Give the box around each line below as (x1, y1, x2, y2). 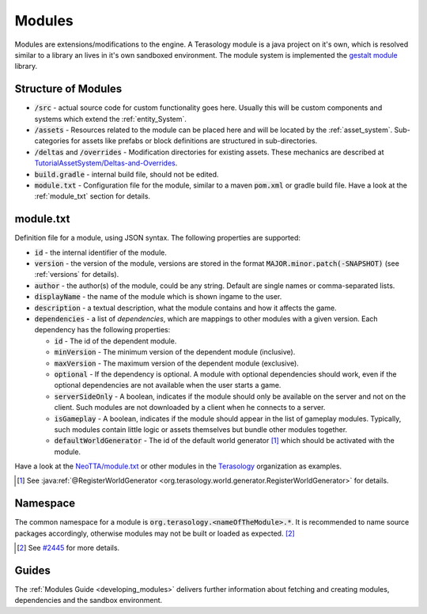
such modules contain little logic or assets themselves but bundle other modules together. (54, 424, 348, 434)
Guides (14, 563, 51, 577)
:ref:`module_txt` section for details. (34, 191, 150, 201)
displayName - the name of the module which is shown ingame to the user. (34, 292, 282, 301)
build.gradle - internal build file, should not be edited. (34, 169, 219, 179)
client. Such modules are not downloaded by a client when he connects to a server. (54, 403, 326, 412)
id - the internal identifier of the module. (34, 248, 168, 257)
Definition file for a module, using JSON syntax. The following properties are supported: (14, 233, 300, 243)
